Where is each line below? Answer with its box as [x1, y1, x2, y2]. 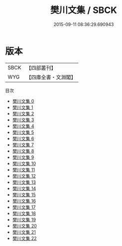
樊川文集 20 [12, 223, 37, 229]
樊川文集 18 [12, 210, 36, 216]
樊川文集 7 [12, 142, 34, 148]
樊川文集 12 [12, 173, 36, 179]
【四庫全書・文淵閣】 [26, 73, 76, 80]
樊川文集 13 [12, 179, 36, 185]
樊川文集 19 [12, 217, 36, 223]
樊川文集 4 [12, 123, 34, 129]
